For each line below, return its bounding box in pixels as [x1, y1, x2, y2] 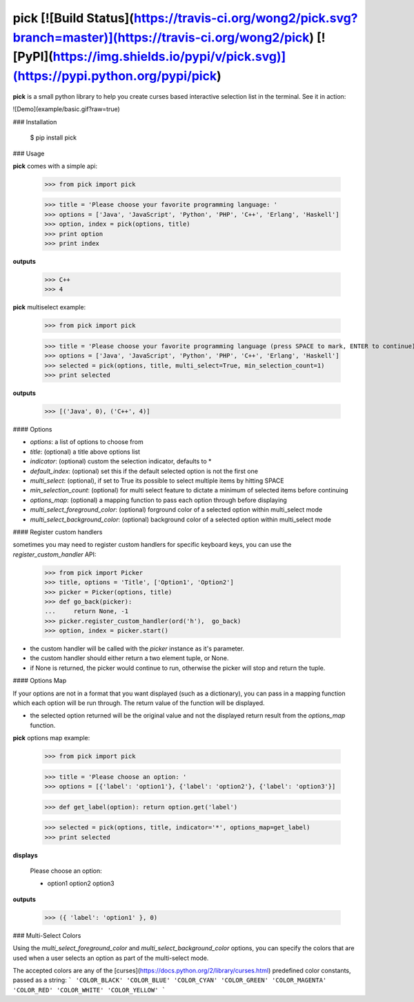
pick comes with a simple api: [12, 162, 98, 170]
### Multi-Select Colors [12, 931, 81, 939]
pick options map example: [12, 734, 90, 742]
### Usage [12, 149, 45, 157]
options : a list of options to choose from [30, 438, 144, 446]
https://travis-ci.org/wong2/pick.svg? [133, 10, 358, 26]
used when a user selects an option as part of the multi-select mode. [12, 954, 209, 962]
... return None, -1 [44, 608, 129, 615]
